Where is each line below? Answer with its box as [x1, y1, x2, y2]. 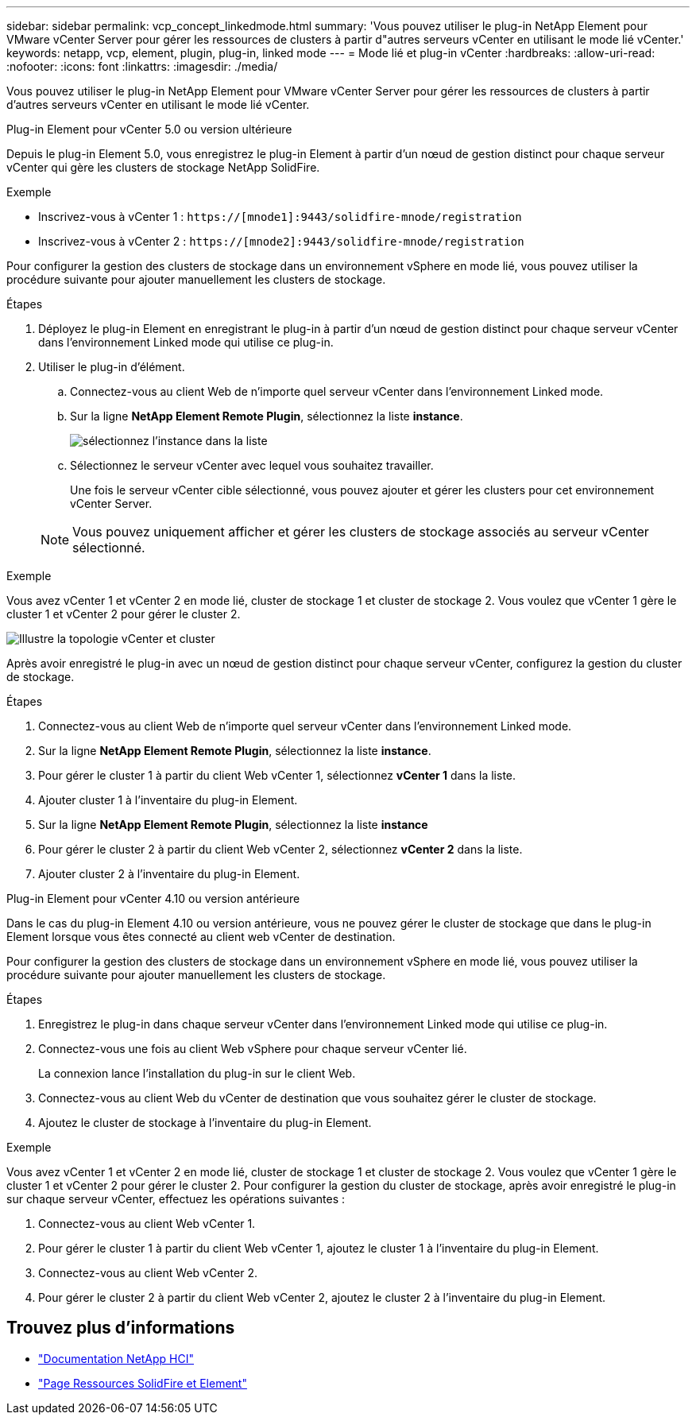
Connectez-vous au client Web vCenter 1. [38, 1217, 256, 1230]
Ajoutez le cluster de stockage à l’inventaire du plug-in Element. [38, 1116, 372, 1129]
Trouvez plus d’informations [6, 1318, 235, 1338]
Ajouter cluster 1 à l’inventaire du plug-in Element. [38, 793, 298, 807]
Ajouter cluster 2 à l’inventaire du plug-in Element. [38, 867, 300, 881]
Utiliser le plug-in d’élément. [38, 360, 185, 374]
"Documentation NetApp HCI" [38, 1351, 195, 1365]
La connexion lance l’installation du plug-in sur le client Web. [38, 1067, 356, 1080]
